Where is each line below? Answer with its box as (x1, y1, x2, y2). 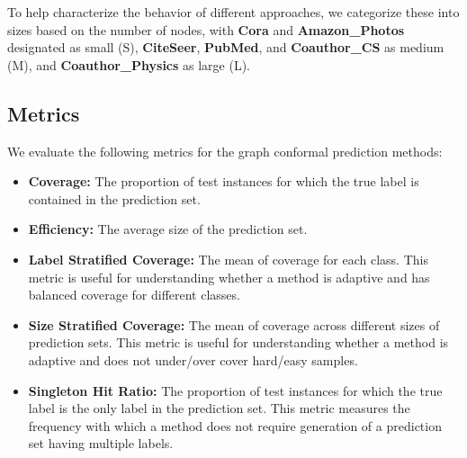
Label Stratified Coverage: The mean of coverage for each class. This (28, 249, 428, 268)
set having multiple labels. (28, 434, 174, 453)
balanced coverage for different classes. (28, 285, 240, 304)
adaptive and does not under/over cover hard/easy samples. (28, 350, 358, 369)
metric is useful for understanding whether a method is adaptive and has (28, 267, 430, 286)
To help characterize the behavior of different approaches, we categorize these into (7, 3, 460, 21)
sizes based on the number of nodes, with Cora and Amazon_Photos (7, 20, 405, 39)
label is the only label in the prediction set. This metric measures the (28, 399, 410, 418)
